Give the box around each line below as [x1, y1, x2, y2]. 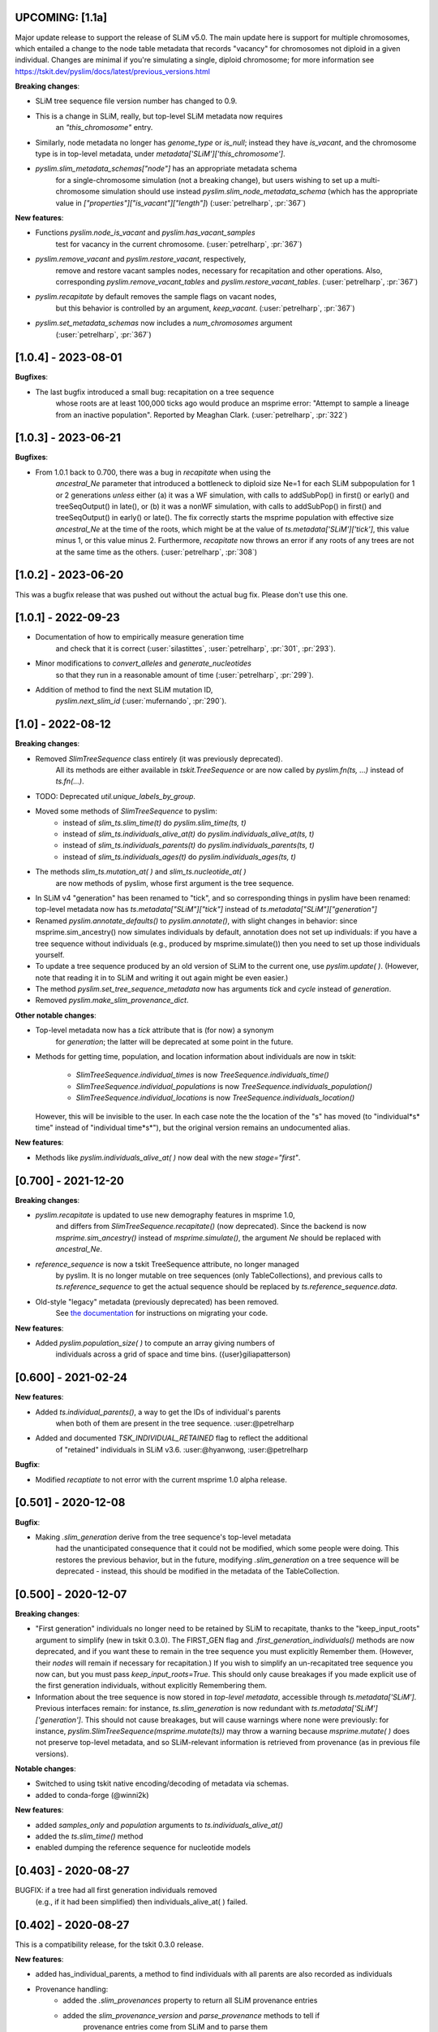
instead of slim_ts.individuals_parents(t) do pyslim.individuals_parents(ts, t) [62, 840, 316, 850]
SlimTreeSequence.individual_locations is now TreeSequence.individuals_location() [75, 1093, 355, 1103]
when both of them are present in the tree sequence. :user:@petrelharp [55, 1418, 294, 1428]
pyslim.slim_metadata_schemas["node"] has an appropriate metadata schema [35, 163, 298, 174]
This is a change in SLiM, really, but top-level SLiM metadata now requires [35, 111, 283, 121]
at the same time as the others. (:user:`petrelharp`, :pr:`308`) [55, 547, 258, 557]
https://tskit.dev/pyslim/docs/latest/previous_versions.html [15, 66, 211, 76]
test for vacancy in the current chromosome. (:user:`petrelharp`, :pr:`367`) [55, 239, 303, 249]
